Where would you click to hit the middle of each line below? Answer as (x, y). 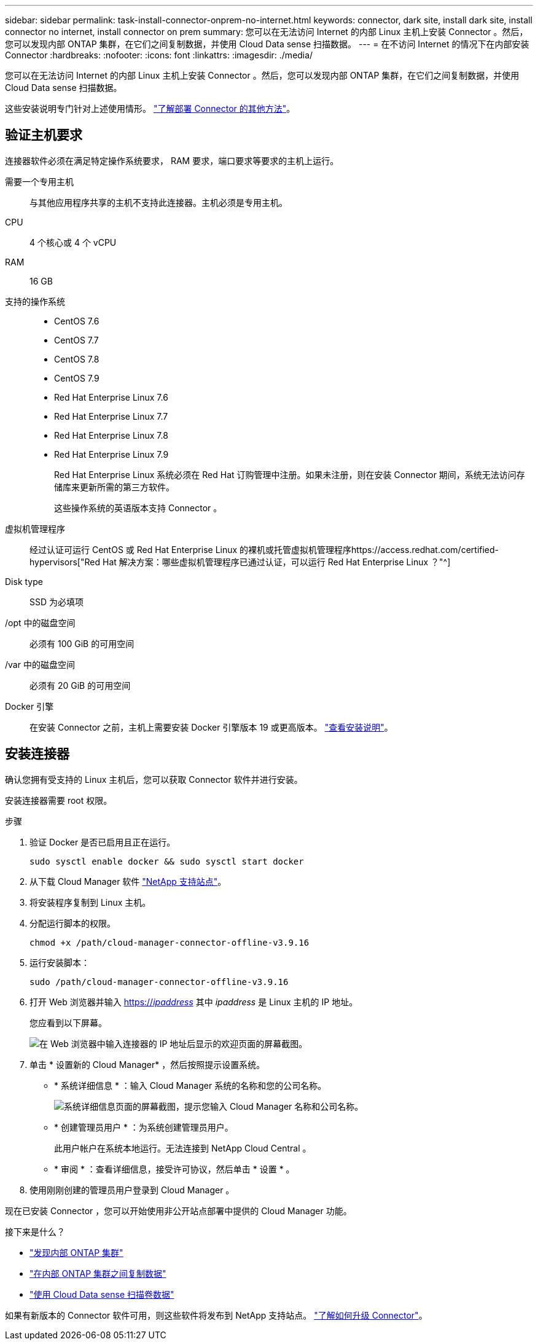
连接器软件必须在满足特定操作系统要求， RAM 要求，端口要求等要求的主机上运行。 (172, 160)
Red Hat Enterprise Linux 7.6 (111, 397)
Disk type (24, 581)
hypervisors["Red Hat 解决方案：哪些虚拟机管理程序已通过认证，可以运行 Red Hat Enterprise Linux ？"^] (240, 562)
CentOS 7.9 (77, 378)
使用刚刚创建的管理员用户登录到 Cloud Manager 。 (132, 1190)
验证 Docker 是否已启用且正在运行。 (103, 842)
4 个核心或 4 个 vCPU (73, 242)
